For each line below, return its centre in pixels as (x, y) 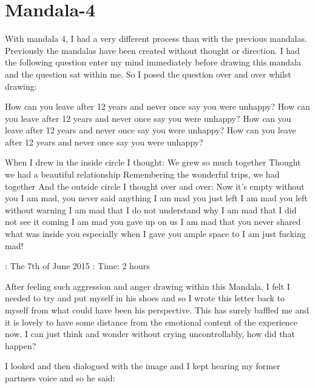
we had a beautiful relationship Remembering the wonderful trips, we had (142, 174)
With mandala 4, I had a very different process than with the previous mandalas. (156, 38)
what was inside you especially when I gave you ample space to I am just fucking (155, 234)
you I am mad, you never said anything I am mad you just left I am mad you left (156, 198)
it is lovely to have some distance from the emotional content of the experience (151, 322)
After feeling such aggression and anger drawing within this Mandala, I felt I (147, 286)
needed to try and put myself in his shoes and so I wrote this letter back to (145, 298)
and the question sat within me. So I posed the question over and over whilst (148, 74)
